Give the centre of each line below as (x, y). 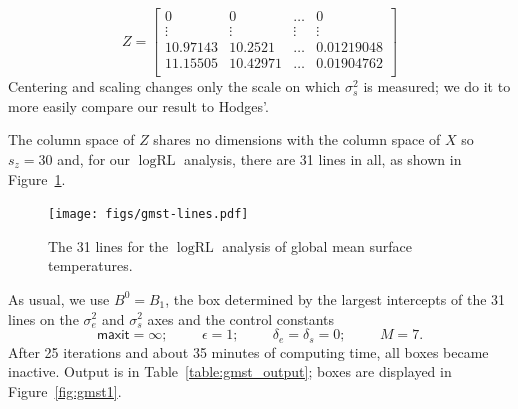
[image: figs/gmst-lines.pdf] (148, 214)
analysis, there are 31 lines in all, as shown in (323, 158)
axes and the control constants (241, 318)
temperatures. (90, 265)
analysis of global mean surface (317, 245)
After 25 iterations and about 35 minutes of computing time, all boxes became (248, 351)
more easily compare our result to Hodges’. (138, 105)
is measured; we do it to (437, 86)
